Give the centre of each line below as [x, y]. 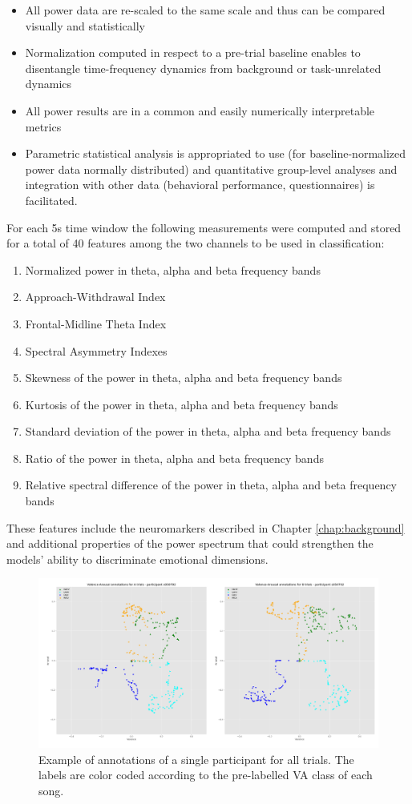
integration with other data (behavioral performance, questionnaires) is [200, 185]
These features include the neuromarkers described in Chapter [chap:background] [206, 527]
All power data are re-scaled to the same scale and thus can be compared [205, 10]
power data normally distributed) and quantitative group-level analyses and [211, 169]
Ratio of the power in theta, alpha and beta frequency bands [174, 458]
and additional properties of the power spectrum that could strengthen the [190, 543]
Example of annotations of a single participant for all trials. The [196, 759]
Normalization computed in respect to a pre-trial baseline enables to [193, 52]
